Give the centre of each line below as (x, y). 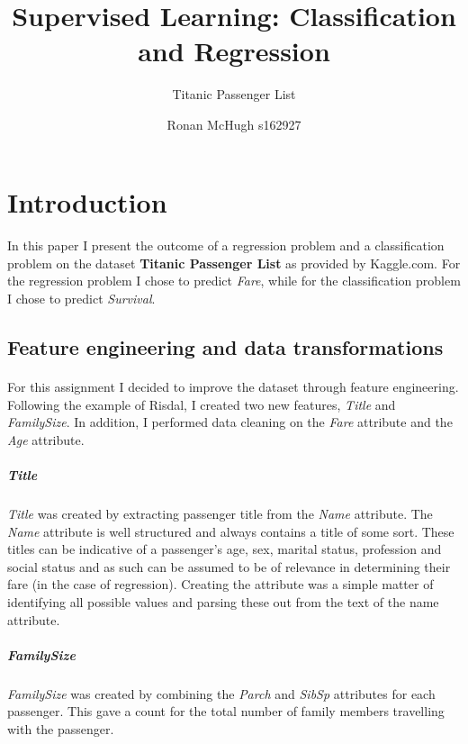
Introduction (87, 201)
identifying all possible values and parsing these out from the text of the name (223, 601)
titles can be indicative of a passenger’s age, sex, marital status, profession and (225, 549)
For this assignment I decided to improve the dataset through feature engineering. (233, 387)
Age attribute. (46, 439)
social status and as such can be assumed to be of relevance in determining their (229, 566)
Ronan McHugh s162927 (234, 124)
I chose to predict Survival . (81, 299)
